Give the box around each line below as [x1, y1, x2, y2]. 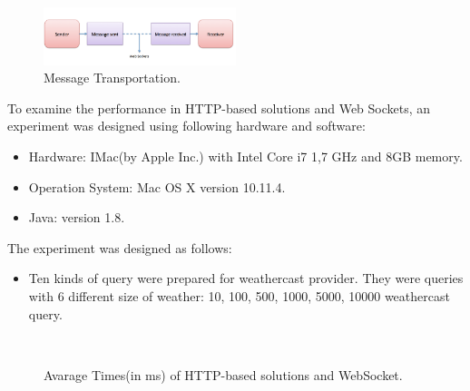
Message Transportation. [44, 68, 181, 87]
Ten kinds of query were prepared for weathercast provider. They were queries [28, 269, 464, 288]
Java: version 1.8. [28, 208, 125, 227]
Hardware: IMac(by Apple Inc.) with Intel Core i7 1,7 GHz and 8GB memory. [28, 147, 463, 166]
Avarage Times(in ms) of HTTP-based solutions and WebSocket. [44, 365, 403, 384]
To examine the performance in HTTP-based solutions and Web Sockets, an [7, 98, 431, 117]
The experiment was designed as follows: [7, 238, 232, 257]
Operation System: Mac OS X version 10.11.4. [28, 177, 286, 196]
